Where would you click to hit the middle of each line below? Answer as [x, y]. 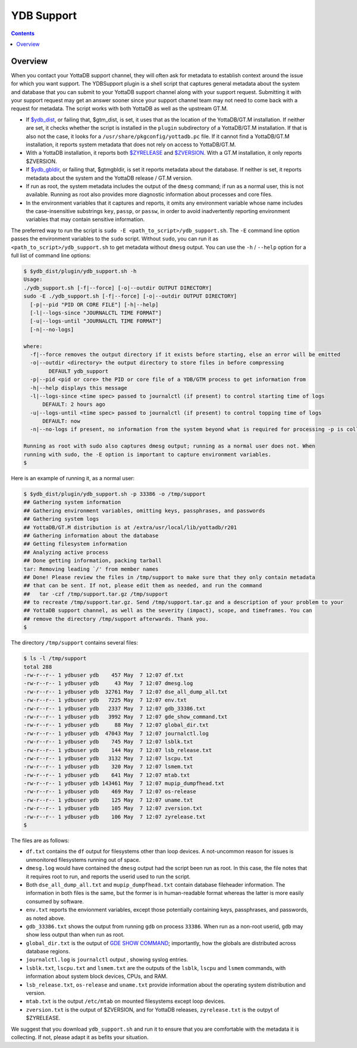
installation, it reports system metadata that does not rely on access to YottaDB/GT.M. [131, 144]
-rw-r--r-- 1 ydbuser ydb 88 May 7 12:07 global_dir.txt [116, 725]
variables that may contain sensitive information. [85, 220]
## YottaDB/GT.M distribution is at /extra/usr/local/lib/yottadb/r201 [130, 527]
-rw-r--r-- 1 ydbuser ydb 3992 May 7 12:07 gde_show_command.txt [126, 717]
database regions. [48, 952]
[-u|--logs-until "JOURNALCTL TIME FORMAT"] [96, 321]
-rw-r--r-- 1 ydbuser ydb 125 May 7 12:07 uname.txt [108, 800]
